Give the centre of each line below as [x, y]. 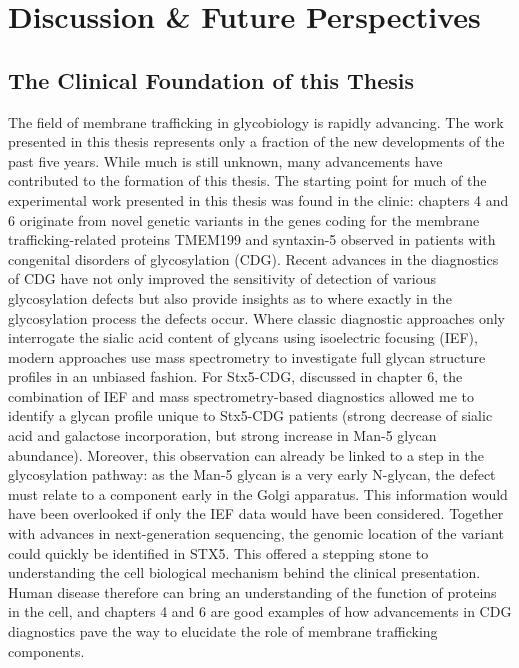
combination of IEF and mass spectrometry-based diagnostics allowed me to [241, 395]
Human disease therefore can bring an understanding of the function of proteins [252, 591]
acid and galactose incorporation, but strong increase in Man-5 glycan [222, 435]
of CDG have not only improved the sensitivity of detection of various [222, 278]
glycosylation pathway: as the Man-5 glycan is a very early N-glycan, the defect [252, 474]
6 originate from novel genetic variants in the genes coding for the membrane [244, 219]
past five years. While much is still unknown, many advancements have [225, 160]
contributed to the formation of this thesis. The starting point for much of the [247, 180]
